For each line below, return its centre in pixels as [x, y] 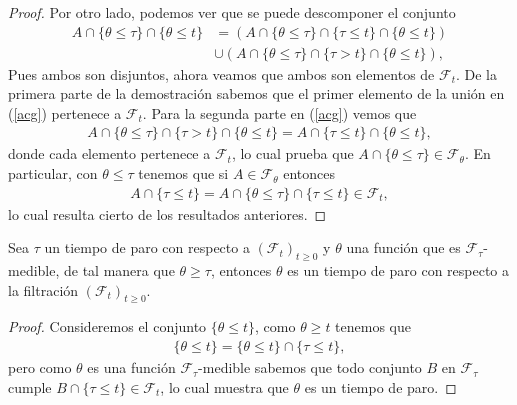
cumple [30, 386]
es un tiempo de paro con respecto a [398, 270]
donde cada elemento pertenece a [109, 153]
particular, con [53, 173]
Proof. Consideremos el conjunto [107, 326]
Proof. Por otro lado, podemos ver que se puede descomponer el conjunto [232, 12]
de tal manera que [119, 270]
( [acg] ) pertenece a [65, 112]
